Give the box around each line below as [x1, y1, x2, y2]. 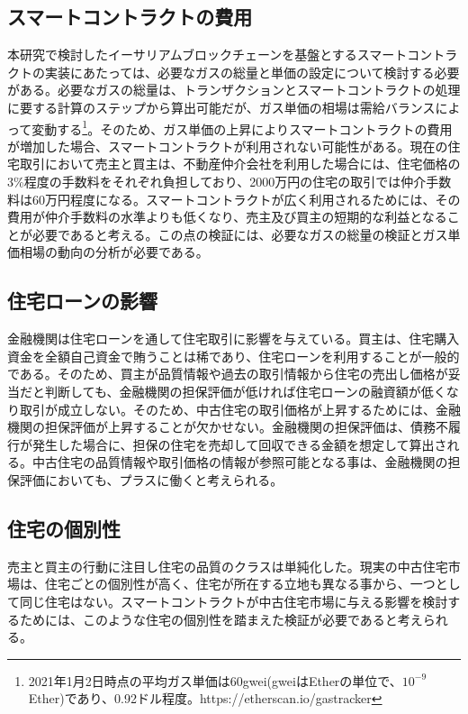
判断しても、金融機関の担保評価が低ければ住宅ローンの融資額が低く [44, 381, 446, 400]
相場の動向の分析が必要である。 [19, 243, 209, 261]
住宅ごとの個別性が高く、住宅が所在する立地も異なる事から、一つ [44, 574, 436, 593]
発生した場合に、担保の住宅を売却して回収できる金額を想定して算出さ [31, 435, 447, 453]
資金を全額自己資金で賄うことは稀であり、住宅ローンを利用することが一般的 [7, 346, 460, 365]
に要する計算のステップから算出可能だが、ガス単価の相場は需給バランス [7, 97, 436, 116]
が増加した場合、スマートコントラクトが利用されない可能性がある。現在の [7, 136, 448, 155]
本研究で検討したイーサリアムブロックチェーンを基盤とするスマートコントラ [7, 45, 458, 64]
